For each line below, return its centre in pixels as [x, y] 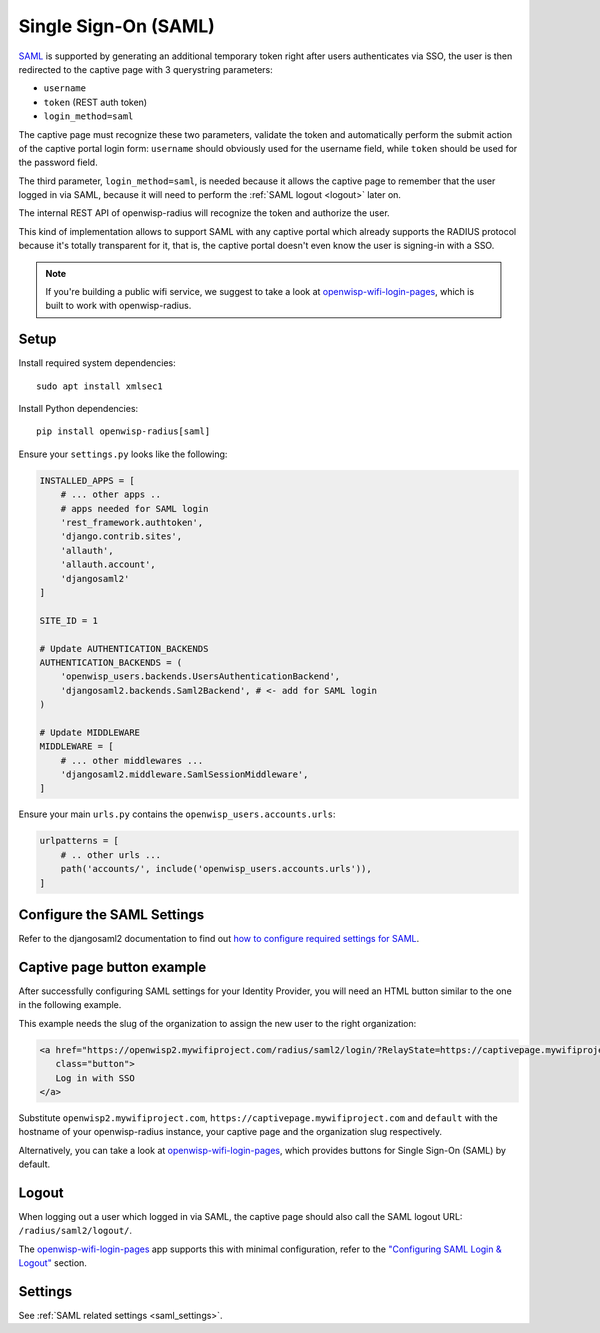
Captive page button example [112, 966]
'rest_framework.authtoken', [132, 523]
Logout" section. [52, 1263]
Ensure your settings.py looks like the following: [123, 454]
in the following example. [70, 1005]
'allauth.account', [108, 564]
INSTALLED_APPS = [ [87, 480]
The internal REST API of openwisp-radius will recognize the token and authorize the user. [204, 213]
